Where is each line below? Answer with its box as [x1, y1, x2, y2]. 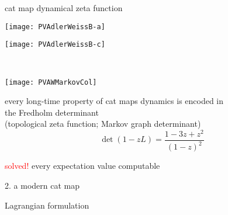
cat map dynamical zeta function [5, 2, 123, 13]
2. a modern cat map [5, 179, 80, 192]
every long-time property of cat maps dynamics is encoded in [5, 95, 224, 107]
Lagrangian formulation [5, 199, 89, 211]
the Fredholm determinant [5, 106, 99, 118]
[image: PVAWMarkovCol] [5, 78, 97, 86]
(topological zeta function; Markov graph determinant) [5, 117, 201, 130]
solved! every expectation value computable [5, 159, 160, 172]
